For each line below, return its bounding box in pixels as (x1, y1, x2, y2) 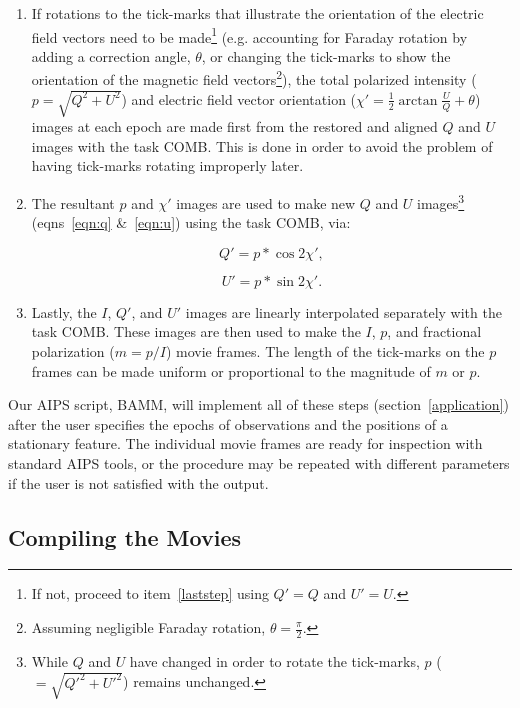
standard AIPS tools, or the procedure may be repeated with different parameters (8, 453, 510, 474)
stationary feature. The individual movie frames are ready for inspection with (8, 433, 483, 454)
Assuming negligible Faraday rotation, (31, 617, 266, 637)
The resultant (31, 192, 115, 213)
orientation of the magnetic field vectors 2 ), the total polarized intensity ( (31, 66, 477, 90)
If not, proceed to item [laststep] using (31, 583, 269, 604)
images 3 (417, 190, 465, 213)
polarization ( (31, 341, 115, 362)
